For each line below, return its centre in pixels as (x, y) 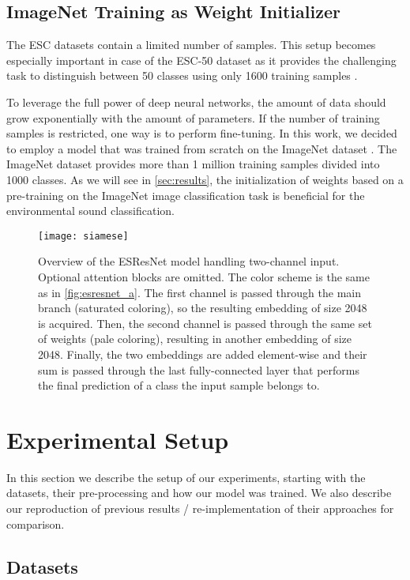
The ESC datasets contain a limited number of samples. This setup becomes (191, 45)
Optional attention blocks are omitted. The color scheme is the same (204, 276)
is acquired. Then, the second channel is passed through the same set (205, 323)
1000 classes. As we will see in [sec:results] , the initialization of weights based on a (205, 179)
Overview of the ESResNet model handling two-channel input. (189, 261)
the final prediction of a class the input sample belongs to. (179, 385)
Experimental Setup (118, 439)
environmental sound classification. (91, 211)
